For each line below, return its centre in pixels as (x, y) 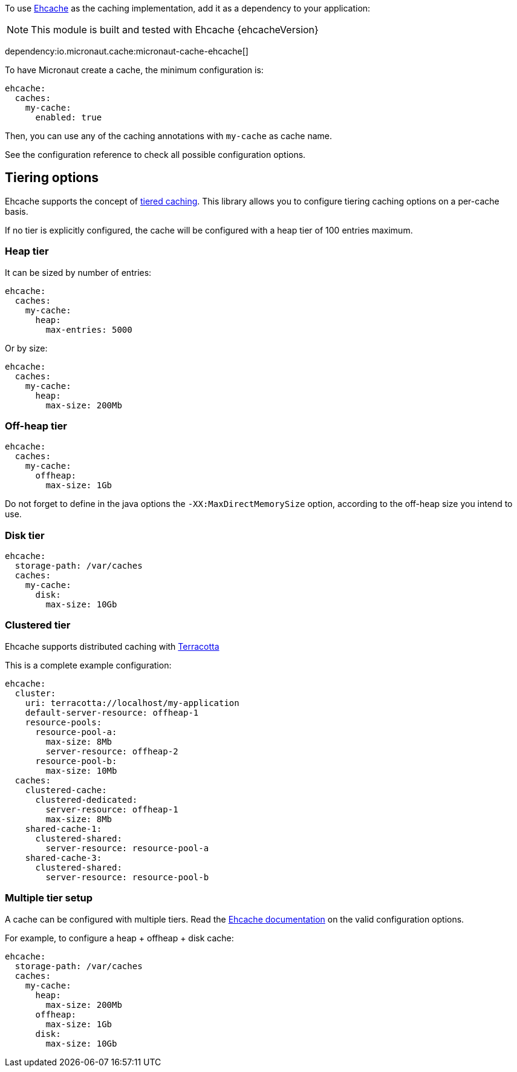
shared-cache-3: (63, 858)
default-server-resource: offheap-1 (112, 712)
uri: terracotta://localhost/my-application (132, 703)
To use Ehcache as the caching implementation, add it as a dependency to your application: (188, 8)
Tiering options (52, 178)
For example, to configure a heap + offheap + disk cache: (119, 938)
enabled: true (69, 117)
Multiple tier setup (49, 898)
